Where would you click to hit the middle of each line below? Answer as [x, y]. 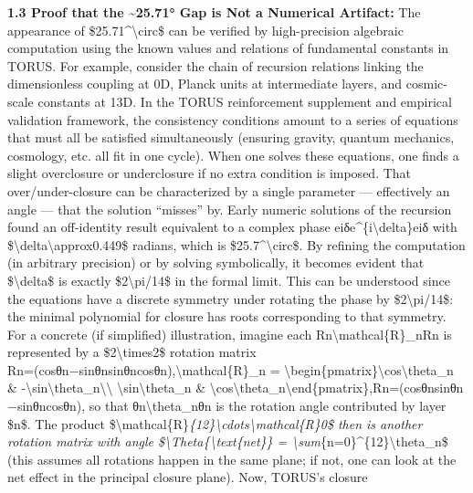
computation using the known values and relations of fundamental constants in [228, 48]
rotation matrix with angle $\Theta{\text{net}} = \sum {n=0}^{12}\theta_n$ [228, 441]
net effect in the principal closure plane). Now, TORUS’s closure [188, 477]
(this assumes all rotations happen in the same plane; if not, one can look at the [232, 459]
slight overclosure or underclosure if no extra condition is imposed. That [210, 173]
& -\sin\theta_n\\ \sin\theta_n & [107, 388]
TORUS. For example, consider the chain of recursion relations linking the [215, 65]
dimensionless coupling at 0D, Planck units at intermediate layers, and [205, 84]
